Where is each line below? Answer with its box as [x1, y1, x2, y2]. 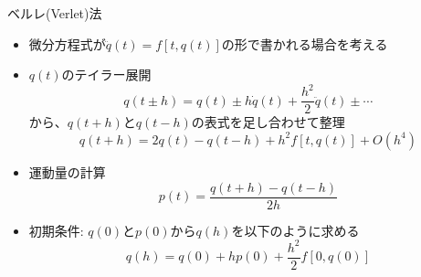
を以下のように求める [231, 220, 360, 240]
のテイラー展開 [61, 65, 152, 84]
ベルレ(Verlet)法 [7, 4, 102, 22]
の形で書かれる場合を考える [221, 34, 388, 53]
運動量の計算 [28, 162, 106, 181]
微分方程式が [28, 34, 106, 53]
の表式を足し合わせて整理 [191, 112, 345, 132]
